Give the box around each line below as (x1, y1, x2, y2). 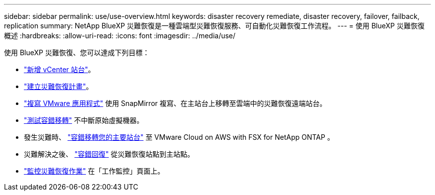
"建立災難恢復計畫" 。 (24, 82, 93, 91)
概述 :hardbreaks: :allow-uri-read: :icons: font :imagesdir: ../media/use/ (4, 31, 236, 40)
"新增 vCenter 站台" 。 (24, 65, 95, 74)
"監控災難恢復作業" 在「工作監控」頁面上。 (24, 167, 164, 175)
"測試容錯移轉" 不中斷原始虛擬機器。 (24, 116, 144, 124)
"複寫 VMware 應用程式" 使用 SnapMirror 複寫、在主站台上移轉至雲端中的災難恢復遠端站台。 (24, 99, 327, 107)
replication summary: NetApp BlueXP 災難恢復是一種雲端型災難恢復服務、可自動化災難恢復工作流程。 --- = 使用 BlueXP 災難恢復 (4, 21, 425, 30)
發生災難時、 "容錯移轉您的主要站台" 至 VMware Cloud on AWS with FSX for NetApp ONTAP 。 (24, 133, 334, 141)
